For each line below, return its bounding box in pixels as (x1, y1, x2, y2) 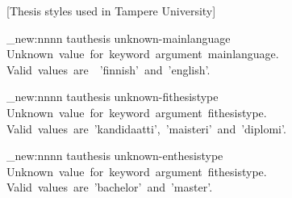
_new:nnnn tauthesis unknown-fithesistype (6, 88, 219, 105)
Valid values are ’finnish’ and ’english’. (6, 61, 211, 78)
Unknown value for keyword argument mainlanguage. (6, 45, 279, 62)
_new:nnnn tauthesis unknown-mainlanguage (6, 29, 231, 46)
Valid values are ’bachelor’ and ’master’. (6, 179, 213, 196)
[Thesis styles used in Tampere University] (6, 2, 216, 19)
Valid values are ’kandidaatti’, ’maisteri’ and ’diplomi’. (6, 120, 286, 137)
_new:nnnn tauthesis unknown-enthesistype (6, 147, 223, 164)
